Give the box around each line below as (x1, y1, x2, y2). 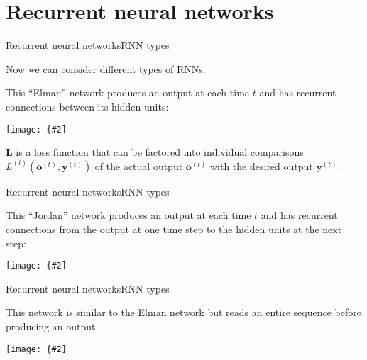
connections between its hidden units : (6, 99, 169, 113)
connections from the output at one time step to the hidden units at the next (6, 221, 342, 236)
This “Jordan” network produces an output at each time (6, 208, 251, 223)
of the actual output (94, 158, 183, 173)
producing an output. (6, 318, 99, 333)
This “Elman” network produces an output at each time (6, 85, 250, 100)
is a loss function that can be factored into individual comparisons (16, 145, 304, 159)
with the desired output (209, 158, 313, 173)
